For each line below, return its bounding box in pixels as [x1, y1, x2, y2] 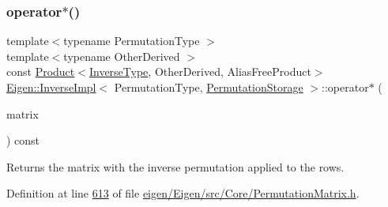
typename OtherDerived [63, 47, 180, 64]
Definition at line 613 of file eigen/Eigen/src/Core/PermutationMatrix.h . [6, 185, 360, 201]
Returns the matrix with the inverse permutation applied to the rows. [6, 158, 345, 175]
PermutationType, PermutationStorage [114, 79, 303, 95]
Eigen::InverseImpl [6, 79, 96, 95]
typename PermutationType [63, 32, 200, 49]
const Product [6, 63, 75, 80]
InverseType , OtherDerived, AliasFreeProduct [89, 63, 311, 80]
